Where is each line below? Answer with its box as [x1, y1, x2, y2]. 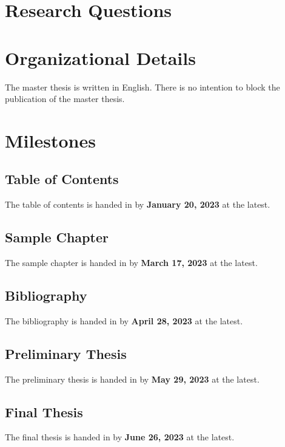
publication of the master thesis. [5, 92, 125, 105]
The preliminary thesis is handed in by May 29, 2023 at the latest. [5, 372, 260, 385]
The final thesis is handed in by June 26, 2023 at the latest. [5, 431, 235, 443]
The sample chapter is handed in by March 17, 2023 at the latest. [5, 256, 258, 269]
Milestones [5, 128, 96, 152]
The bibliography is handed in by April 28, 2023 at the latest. [5, 314, 243, 327]
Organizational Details [5, 45, 196, 70]
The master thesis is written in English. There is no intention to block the [5, 80, 280, 93]
